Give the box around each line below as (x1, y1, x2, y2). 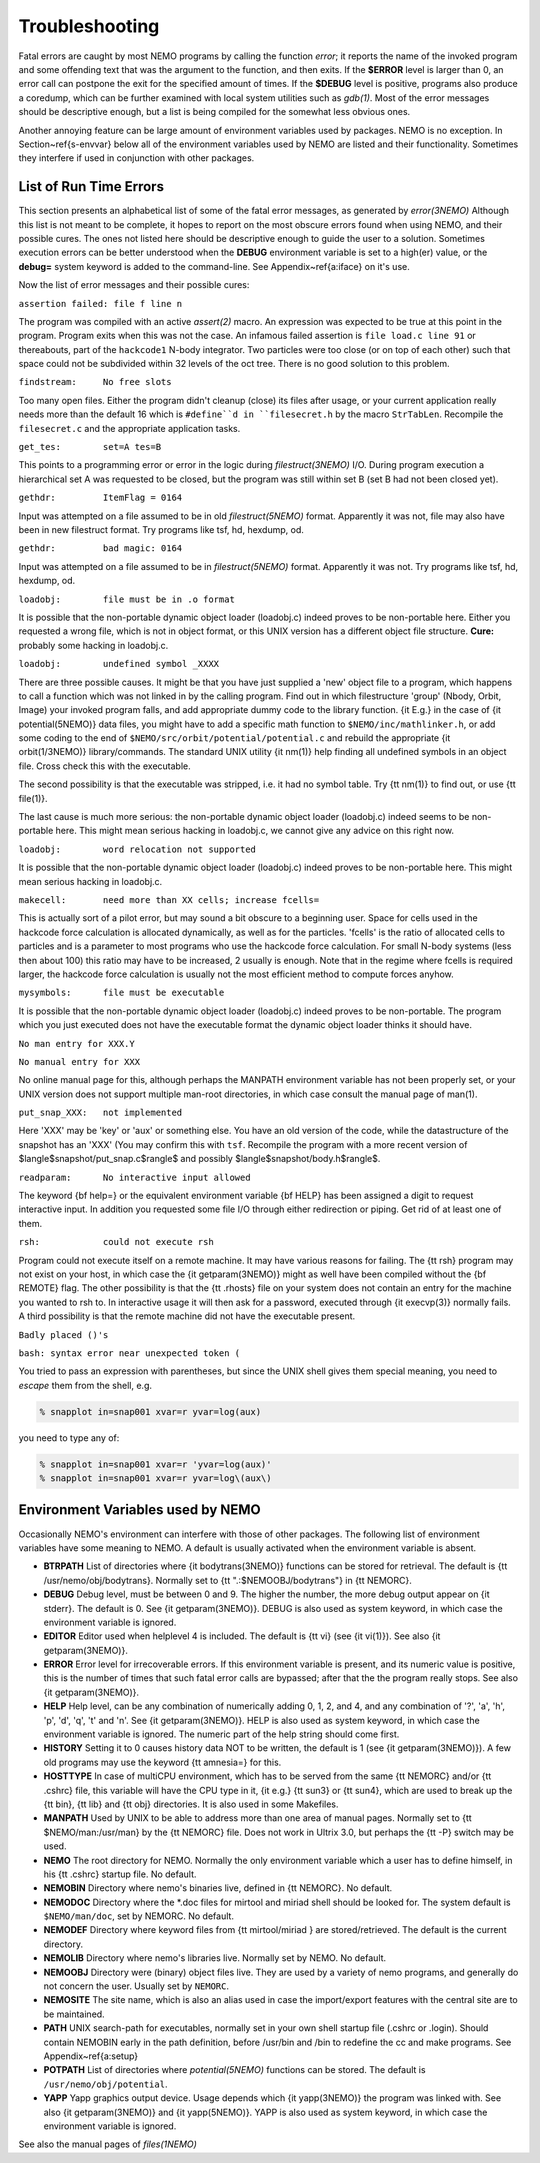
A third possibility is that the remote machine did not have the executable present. (18, 1310, 356, 1322)
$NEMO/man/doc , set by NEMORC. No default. (43, 1910, 235, 1922)
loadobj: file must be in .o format (18, 593, 235, 605)
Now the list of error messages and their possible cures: (18, 279, 250, 291)
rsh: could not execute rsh (18, 1236, 214, 1248)
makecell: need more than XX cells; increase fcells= (18, 894, 320, 905)
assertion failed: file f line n (18, 298, 183, 309)
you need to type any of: (18, 1431, 120, 1444)
